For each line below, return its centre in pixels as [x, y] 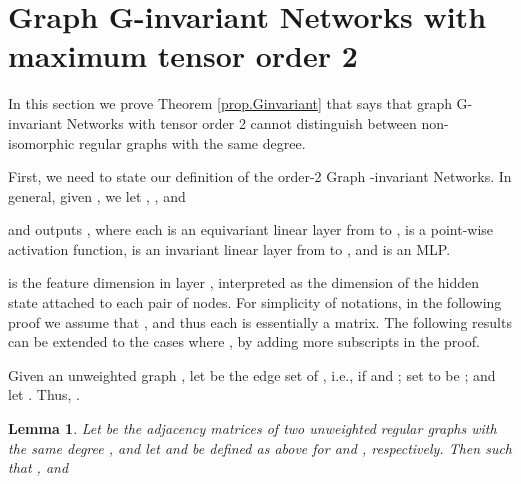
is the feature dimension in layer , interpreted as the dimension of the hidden [244, 282]
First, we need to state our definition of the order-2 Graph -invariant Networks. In [260, 176]
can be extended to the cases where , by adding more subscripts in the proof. [244, 341]
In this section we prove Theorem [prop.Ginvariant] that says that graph [230, 103]
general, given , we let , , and [97, 195]
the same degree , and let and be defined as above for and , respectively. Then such [260, 447]
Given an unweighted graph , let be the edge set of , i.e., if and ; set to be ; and [252, 374]
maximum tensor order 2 [183, 55]
